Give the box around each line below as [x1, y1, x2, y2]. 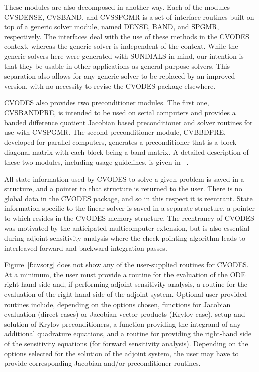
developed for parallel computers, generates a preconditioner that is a [4, 136, 218, 147]
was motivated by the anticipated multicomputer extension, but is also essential [4, 222, 250, 233]
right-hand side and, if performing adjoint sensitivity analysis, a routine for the [4, 279, 248, 289]
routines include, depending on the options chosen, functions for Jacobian [4, 299, 231, 309]
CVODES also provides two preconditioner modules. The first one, [4, 97, 209, 108]
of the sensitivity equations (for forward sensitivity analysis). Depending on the [4, 338, 248, 348]
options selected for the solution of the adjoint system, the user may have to [4, 348, 239, 358]
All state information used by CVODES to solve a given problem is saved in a [4, 173, 244, 184]
